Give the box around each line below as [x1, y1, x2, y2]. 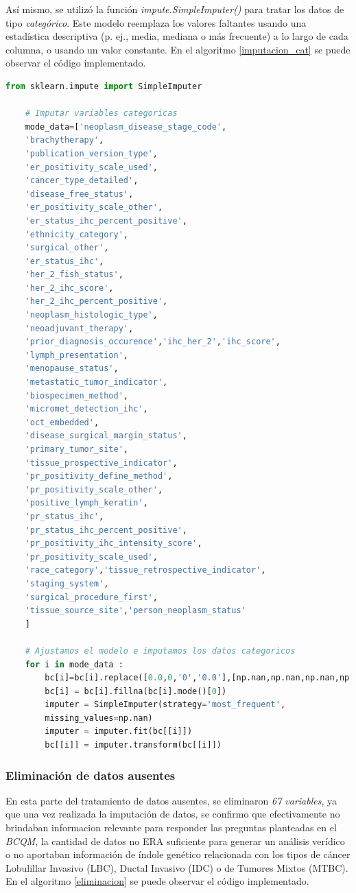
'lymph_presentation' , [25, 350, 128, 360]
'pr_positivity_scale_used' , [25, 551, 158, 562]
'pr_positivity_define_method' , [25, 471, 173, 481]
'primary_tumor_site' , [25, 444, 128, 454]
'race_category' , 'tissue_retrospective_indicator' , [25, 565, 266, 575]
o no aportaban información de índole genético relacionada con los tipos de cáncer [5, 847, 351, 861]
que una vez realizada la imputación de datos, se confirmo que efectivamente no [5, 807, 340, 821]
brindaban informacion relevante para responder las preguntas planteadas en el [5, 820, 337, 835]
